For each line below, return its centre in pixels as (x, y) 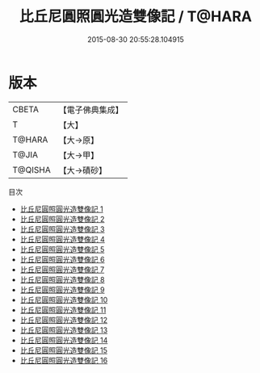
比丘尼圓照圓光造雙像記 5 (62, 249)
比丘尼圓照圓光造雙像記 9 (62, 289)
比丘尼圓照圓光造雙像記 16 (64, 360)
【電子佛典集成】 (91, 110)
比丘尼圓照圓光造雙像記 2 (62, 219)
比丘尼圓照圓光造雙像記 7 (62, 269)
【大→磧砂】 (83, 170)
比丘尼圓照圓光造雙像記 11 (63, 310)
